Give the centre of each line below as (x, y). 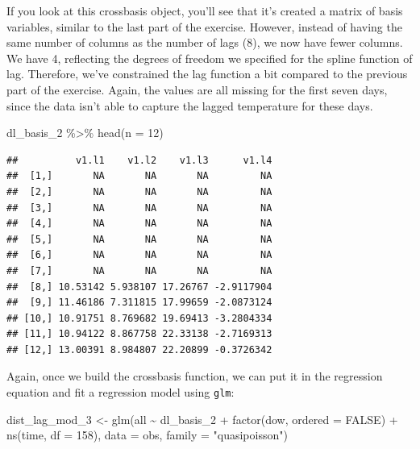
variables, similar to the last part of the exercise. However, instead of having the (204, 26)
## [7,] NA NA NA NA (139, 270)
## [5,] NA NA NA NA (139, 239)
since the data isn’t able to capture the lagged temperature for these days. (190, 105)
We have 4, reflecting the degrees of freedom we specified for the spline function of (210, 58)
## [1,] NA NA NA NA (139, 176)
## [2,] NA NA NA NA (139, 191)
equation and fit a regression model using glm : (121, 392)
